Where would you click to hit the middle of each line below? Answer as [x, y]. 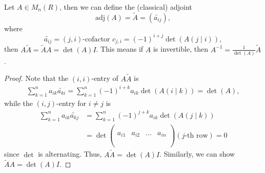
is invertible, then [180, 49]
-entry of [105, 78]
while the [18, 103]
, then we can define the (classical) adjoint [126, 7]
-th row [196, 135]
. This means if [120, 49]
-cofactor [96, 39]
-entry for [72, 103]
